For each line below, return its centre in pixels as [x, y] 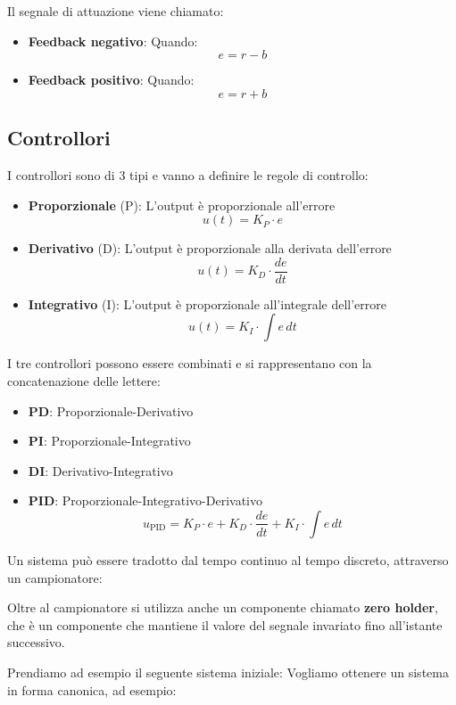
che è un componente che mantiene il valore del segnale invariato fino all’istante [225, 624]
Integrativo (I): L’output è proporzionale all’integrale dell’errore [207, 303]
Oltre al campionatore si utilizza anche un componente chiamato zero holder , [223, 607]
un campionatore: [55, 577]
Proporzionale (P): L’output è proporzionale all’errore [182, 205]
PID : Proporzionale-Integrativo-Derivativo [145, 500]
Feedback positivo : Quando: [111, 80]
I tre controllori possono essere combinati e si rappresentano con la [190, 363]
